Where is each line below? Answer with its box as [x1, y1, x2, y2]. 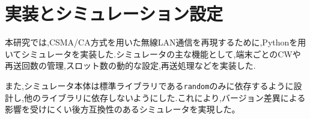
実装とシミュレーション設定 [5, 1, 223, 26]
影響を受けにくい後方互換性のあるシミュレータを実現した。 [5, 103, 240, 115]
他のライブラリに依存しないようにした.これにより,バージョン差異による [23, 91, 306, 103]
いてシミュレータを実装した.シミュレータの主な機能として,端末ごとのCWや [5, 47, 301, 60]
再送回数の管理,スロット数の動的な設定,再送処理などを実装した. [5, 59, 256, 72]
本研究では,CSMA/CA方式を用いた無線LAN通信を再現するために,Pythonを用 [5, 36, 306, 48]
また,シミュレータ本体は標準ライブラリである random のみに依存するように [5, 79, 294, 91]
